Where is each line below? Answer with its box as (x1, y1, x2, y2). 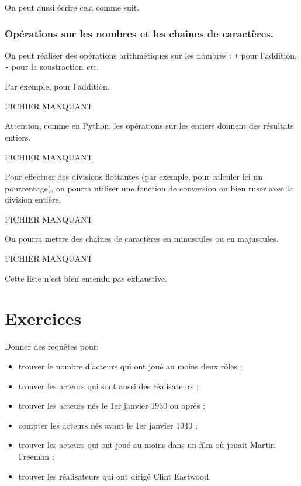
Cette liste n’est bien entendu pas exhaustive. (5, 272, 167, 284)
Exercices (5, 306, 82, 330)
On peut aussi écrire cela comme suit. (5, 1, 140, 13)
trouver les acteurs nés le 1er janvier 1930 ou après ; (18, 399, 205, 412)
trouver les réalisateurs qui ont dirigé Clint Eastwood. (18, 470, 212, 482)
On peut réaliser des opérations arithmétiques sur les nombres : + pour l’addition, (5, 49, 297, 61)
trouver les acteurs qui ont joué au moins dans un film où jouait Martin (18, 439, 275, 451)
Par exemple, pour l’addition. (5, 80, 110, 93)
